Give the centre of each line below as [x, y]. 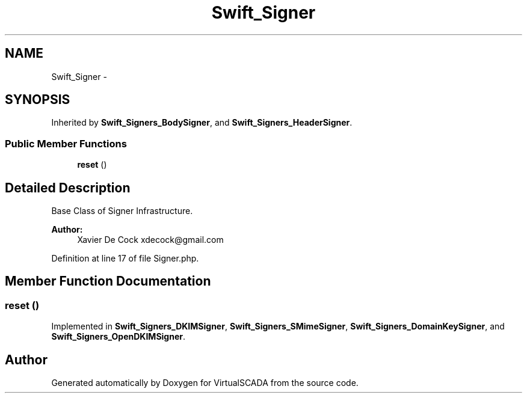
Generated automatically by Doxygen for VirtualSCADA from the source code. [205, 383]
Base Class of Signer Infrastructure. [122, 211]
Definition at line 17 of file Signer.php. [125, 259]
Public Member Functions [66, 143]
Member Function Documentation [108, 281]
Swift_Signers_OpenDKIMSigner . [119, 337]
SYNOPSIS [38, 100]
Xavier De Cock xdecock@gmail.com [150, 240]
